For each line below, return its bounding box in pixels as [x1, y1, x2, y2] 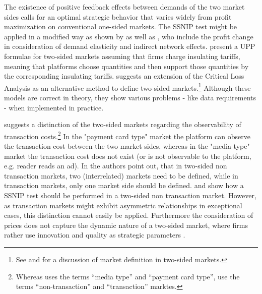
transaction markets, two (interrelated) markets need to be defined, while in [4, 170, 238, 181]
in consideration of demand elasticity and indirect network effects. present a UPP [4, 41, 255, 51]
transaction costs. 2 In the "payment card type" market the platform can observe [4, 129, 250, 141]
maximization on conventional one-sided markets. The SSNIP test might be [4, 21, 237, 32]
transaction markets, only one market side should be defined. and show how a [4, 180, 244, 191]
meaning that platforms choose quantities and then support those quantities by [4, 61, 249, 71]
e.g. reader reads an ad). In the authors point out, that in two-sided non [4, 160, 227, 171]
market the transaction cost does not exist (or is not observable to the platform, [4, 150, 251, 161]
